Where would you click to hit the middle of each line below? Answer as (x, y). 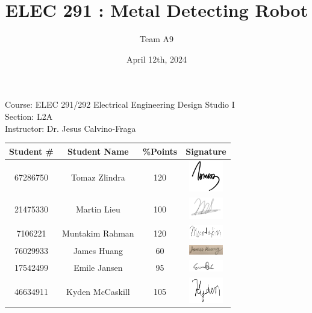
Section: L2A (29, 116)
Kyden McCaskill (98, 291)
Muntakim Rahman (98, 233)
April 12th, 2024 (156, 59)
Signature (206, 151)
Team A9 (157, 39)
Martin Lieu (98, 209)
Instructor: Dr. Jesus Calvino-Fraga (70, 128)
